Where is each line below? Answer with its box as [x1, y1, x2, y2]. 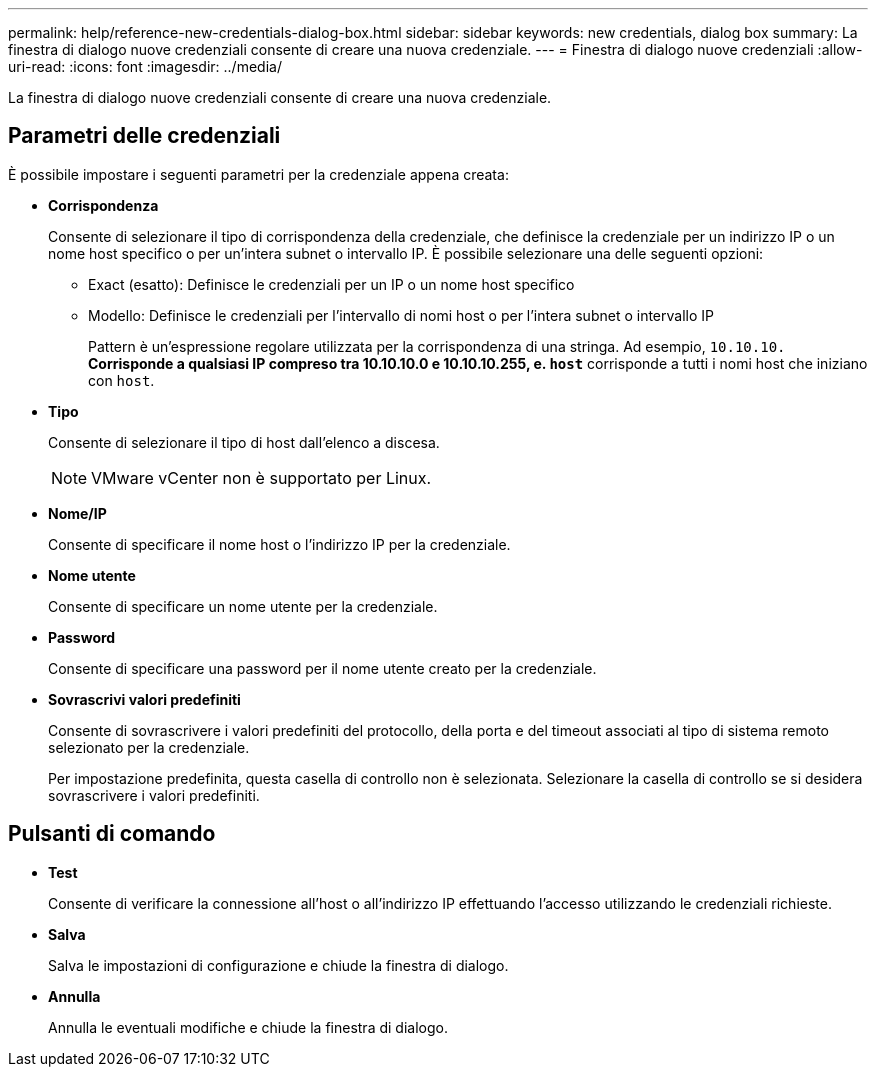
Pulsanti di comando [8, 821, 216, 847]
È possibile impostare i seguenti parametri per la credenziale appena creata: [8, 165, 509, 183]
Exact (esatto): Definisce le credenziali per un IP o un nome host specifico [88, 275, 575, 293]
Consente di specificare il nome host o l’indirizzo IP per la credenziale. [48, 535, 511, 553]
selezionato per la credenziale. [48, 738, 250, 756]
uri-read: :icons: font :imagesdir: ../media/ [8, 58, 282, 75]
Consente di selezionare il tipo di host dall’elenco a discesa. [48, 433, 440, 451]
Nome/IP [48, 504, 107, 522]
